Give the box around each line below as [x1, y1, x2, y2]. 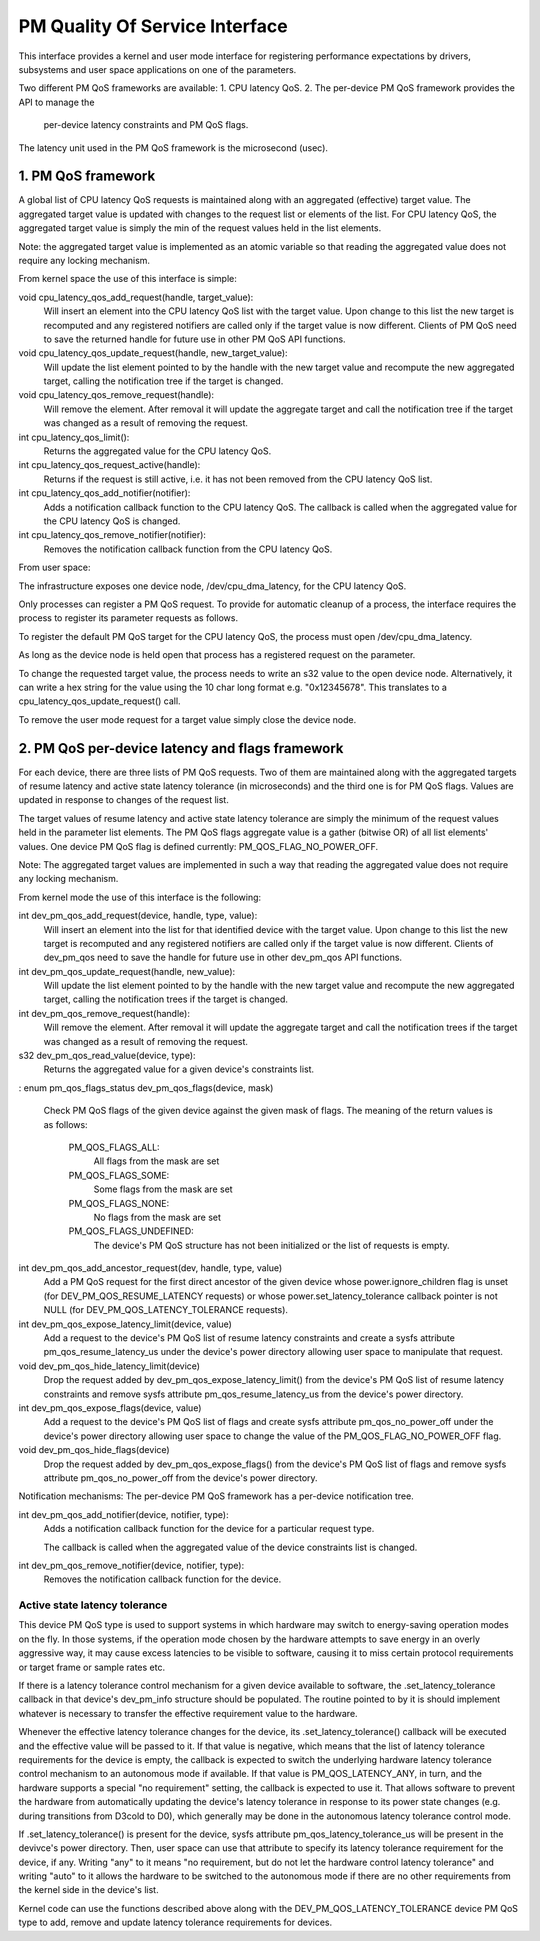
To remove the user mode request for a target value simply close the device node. [18, 713, 357, 725]
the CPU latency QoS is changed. [43, 515, 181, 527]
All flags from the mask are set [93, 1155, 220, 1167]
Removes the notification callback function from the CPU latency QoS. [43, 543, 333, 555]
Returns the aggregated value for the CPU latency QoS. [43, 445, 272, 457]
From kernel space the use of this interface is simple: [18, 273, 237, 285]
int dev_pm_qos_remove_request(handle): [18, 1007, 190, 1019]
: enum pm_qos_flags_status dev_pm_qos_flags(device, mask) [18, 1081, 274, 1094]
